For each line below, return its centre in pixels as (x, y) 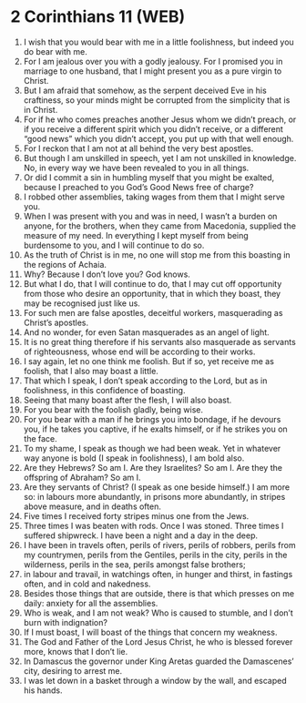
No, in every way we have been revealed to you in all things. (136, 168)
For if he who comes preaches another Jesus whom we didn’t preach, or (160, 119)
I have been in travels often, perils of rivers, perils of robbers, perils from (159, 545)
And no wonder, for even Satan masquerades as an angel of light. (146, 332)
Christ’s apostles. (56, 322)
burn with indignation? (66, 622)
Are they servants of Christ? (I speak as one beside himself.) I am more (157, 487)
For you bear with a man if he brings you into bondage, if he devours (152, 419)
